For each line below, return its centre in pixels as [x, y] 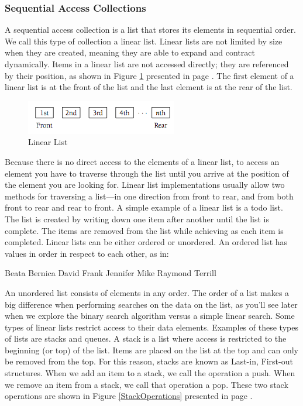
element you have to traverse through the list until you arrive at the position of [147, 173]
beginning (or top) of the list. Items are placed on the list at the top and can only [151, 350]
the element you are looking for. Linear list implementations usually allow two [145, 185]
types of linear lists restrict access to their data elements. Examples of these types [151, 327]
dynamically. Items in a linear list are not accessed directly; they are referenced [147, 64]
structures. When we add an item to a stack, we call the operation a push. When [150, 373]
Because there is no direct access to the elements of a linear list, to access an [142, 161]
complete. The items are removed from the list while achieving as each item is [144, 230]
